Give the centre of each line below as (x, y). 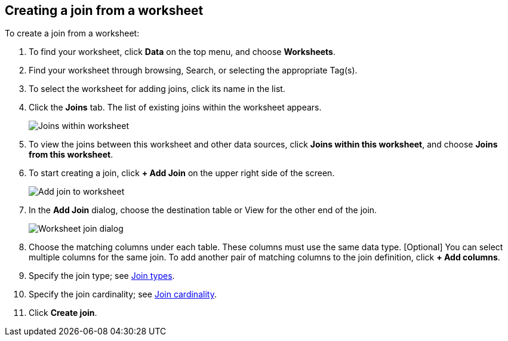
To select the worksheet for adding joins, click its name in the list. (157, 89)
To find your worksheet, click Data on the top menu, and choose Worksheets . (182, 52)
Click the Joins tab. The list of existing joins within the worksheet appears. (175, 107)
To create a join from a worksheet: (72, 33)
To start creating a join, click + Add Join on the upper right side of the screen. (182, 173)
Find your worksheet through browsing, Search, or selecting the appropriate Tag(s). (193, 70)
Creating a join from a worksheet (104, 10)
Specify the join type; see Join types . (102, 276)
